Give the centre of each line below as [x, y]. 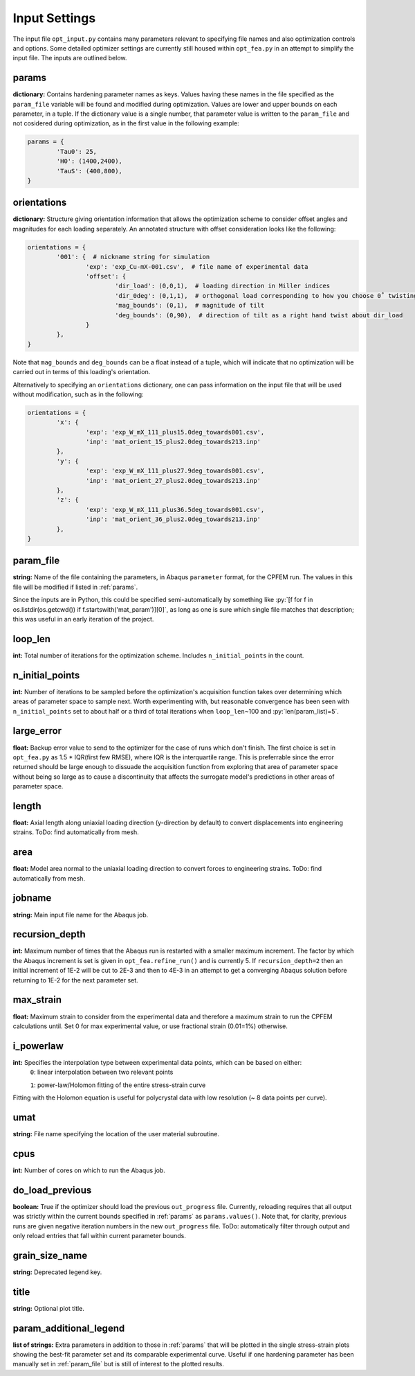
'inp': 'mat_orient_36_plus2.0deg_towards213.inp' [173, 519]
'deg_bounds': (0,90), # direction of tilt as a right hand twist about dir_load [259, 315]
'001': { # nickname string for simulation [133, 257]
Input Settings [54, 18]
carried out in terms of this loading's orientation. [82, 372]
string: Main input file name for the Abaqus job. [81, 915]
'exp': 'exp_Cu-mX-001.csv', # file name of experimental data [197, 266]
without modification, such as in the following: [79, 394]
